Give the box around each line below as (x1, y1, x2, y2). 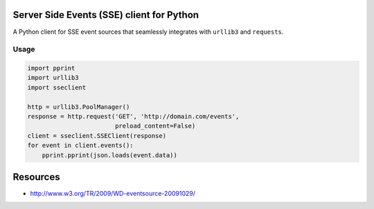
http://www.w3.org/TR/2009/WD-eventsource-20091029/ (30, 190, 196, 198)
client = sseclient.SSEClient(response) (27, 132, 166, 139)
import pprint (27, 64, 75, 72)
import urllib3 (27, 74, 79, 82)
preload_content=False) (114, 122, 196, 130)
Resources (12, 171, 60, 183)
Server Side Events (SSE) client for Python (12, 9, 199, 21)
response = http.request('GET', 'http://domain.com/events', (27, 112, 240, 121)
